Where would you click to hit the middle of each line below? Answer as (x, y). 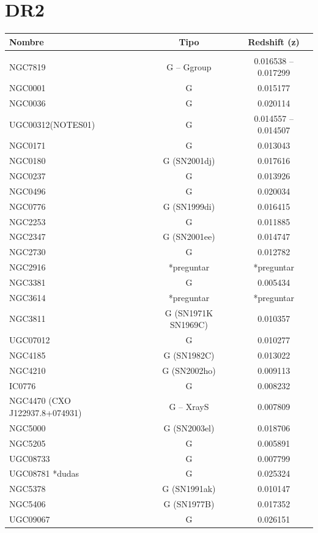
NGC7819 (28, 66)
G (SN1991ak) (189, 489)
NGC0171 (28, 145)
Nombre (27, 41)
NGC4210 (28, 370)
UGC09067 (30, 519)
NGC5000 (28, 427)
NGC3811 (28, 319)
